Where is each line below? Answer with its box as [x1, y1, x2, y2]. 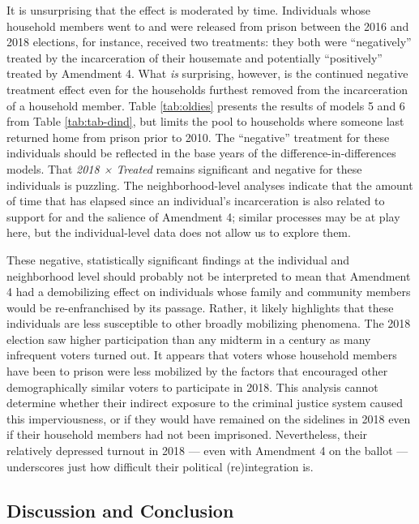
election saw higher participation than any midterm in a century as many [6, 330, 371, 347]
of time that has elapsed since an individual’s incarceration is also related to [6, 192, 385, 209]
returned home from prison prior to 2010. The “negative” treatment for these [6, 128, 390, 145]
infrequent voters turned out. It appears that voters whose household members [6, 346, 397, 363]
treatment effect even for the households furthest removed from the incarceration [6, 80, 408, 97]
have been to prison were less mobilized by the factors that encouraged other [6, 363, 388, 380]
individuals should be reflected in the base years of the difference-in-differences [6, 144, 396, 161]
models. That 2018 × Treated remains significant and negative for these [6, 160, 362, 177]
